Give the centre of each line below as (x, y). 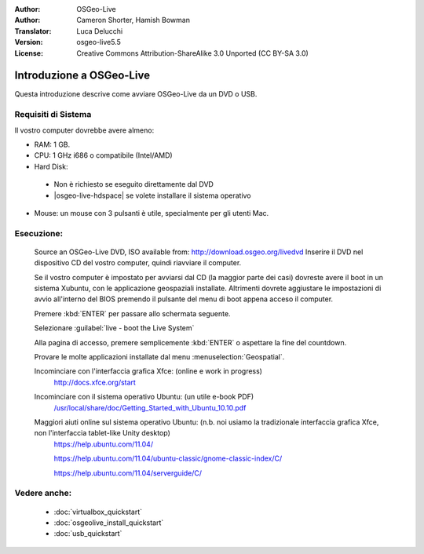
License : (29, 53)
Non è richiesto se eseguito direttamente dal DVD (133, 184)
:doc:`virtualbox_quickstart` (98, 512)
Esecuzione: (38, 233)
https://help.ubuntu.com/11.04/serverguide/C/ (128, 473)
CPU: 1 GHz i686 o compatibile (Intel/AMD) (103, 155)
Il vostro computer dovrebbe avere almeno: (84, 130)
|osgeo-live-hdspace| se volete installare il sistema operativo (152, 195)
